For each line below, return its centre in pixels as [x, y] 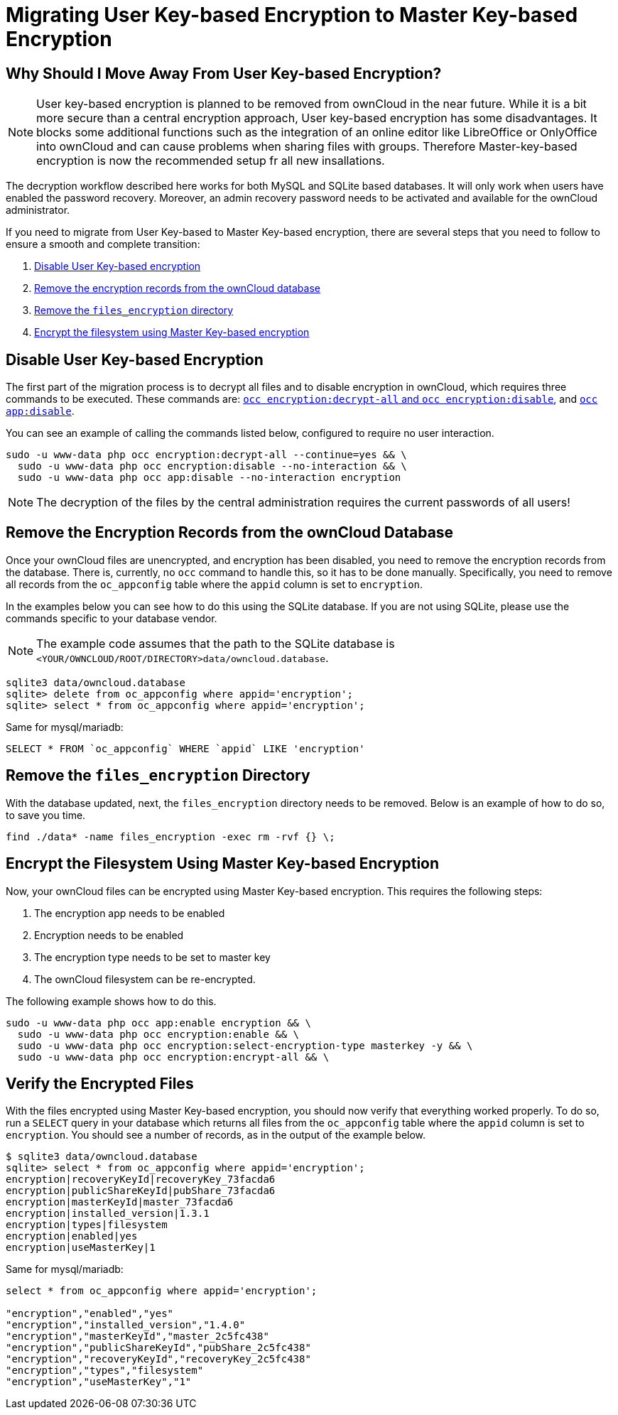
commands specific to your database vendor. [112, 618]
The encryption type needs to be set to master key [152, 957]
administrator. [38, 210]
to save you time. [46, 815]
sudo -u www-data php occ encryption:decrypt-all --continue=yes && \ [206, 455]
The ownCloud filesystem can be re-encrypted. [145, 979]
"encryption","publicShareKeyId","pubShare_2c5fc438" [158, 1348]
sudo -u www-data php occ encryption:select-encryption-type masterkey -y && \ [245, 1045]
